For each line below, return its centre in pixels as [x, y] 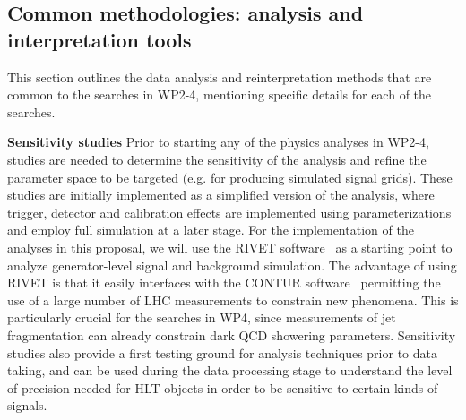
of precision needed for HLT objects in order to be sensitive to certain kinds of [223, 387]
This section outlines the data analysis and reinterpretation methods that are [220, 77]
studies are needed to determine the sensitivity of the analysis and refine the [217, 159]
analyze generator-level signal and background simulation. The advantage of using [232, 265]
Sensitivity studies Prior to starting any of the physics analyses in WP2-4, [218, 142]
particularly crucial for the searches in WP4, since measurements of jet [202, 317]
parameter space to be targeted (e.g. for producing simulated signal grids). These [230, 177]
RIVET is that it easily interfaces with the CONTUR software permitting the [224, 283]
